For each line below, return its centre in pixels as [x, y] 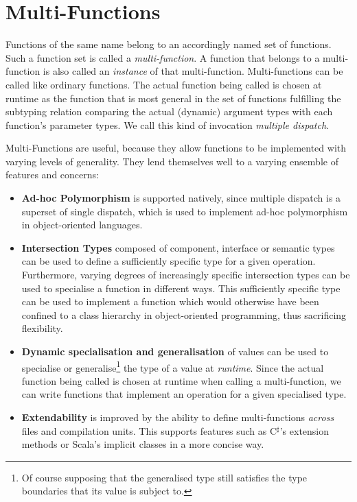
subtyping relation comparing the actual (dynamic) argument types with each [169, 111]
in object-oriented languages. [82, 225]
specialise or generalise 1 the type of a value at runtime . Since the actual [173, 366]
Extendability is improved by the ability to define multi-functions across [178, 417]
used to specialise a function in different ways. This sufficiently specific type [181, 288]
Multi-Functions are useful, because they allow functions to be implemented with [176, 148]
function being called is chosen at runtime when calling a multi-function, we [181, 380]
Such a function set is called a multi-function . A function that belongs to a [163, 57]
